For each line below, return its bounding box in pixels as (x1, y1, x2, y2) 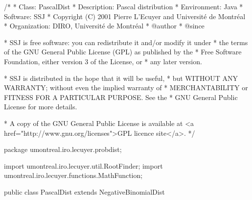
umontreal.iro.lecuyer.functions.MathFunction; (4, 170, 143, 180)
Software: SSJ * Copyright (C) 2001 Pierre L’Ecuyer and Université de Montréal (4, 11, 246, 21)
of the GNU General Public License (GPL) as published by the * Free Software (4, 47, 242, 57)
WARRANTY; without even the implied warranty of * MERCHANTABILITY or (4, 82, 248, 93)
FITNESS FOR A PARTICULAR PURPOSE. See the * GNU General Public (4, 92, 238, 102)
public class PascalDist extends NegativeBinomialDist (4, 186, 165, 197)
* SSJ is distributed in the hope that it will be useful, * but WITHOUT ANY (4, 73, 238, 83)
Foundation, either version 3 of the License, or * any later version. (4, 56, 202, 66)
